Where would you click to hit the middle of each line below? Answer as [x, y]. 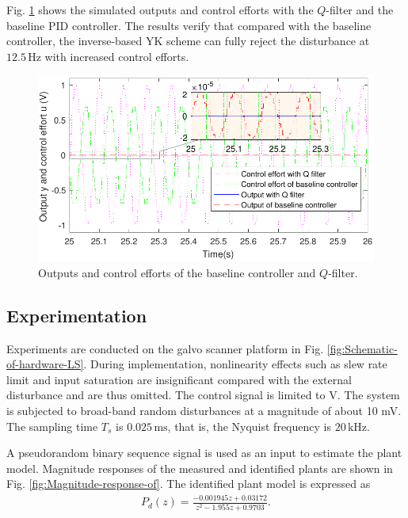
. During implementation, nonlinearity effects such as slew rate [235, 364]
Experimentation [77, 315]
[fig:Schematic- [362, 348]
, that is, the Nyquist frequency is [249, 426]
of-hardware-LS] [45, 364]
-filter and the [360, 10]
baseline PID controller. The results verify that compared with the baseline [189, 25]
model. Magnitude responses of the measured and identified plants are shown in [200, 468]
